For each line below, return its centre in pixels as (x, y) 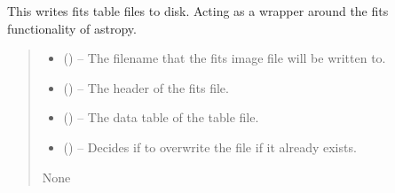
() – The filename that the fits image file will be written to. (225, 58)
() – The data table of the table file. (161, 117)
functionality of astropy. (72, 28)
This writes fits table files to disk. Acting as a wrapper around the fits (198, 11)
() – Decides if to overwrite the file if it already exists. (210, 147)
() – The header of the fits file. (146, 87)
